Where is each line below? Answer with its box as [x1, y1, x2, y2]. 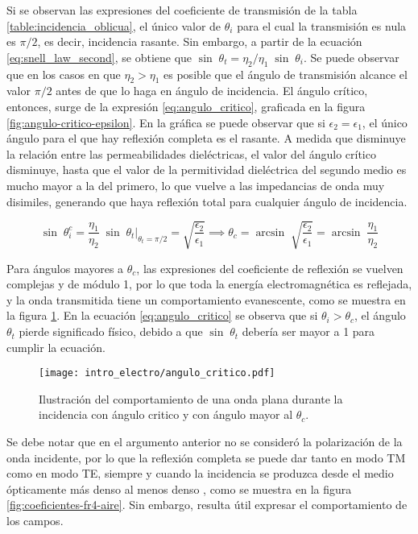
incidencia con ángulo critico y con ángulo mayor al [39, 406, 293, 423]
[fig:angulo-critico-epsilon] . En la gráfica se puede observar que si [6, 114, 325, 130]
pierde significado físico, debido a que [19, 323, 203, 340]
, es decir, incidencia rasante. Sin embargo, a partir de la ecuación [37, 33, 362, 50]
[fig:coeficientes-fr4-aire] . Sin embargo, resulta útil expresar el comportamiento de [6, 496, 408, 513]
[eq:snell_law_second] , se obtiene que [6, 48, 192, 65]
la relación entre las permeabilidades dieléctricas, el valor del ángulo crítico [6, 145, 376, 162]
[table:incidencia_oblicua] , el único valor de [6, 17, 221, 34]
